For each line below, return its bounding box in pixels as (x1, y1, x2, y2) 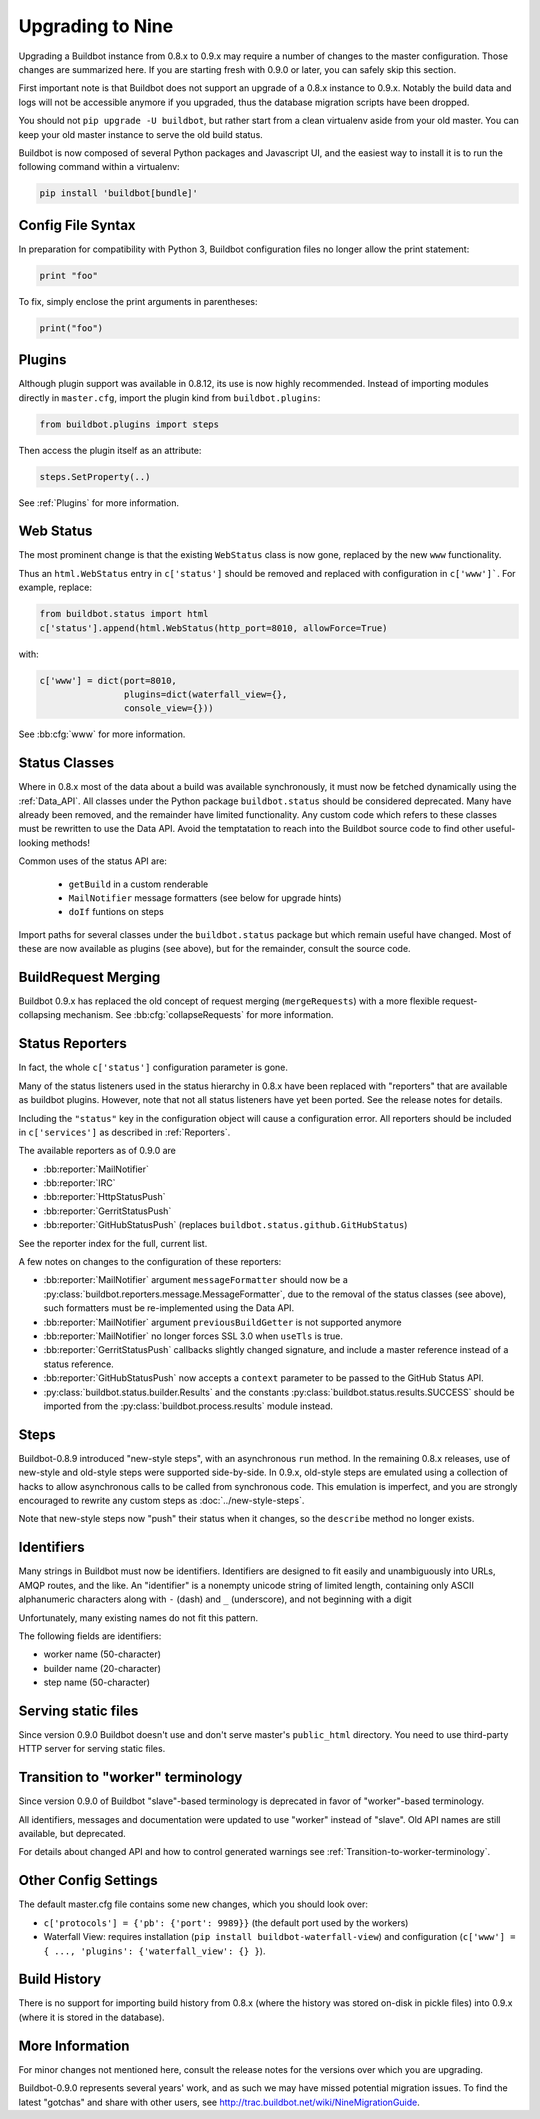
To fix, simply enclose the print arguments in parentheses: (18, 295, 259, 307)
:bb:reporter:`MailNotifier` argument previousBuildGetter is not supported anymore (43, 1316, 402, 1328)
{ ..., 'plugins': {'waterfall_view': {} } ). (43, 1945, 266, 1957)
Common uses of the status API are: (18, 855, 167, 867)
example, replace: (18, 581, 92, 594)
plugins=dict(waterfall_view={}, (123, 688, 288, 700)
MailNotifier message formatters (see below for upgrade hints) (68, 891, 342, 904)
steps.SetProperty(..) (39, 471, 151, 482)
